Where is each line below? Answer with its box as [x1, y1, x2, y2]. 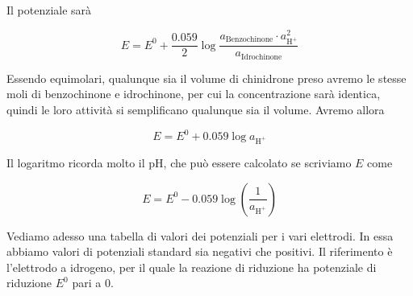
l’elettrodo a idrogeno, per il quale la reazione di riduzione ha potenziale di [6, 258, 377, 275]
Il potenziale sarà [6, 2, 92, 18]
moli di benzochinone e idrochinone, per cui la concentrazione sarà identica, [6, 85, 381, 102]
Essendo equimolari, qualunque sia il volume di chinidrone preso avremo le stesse [6, 69, 407, 86]
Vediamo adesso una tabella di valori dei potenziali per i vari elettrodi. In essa [6, 227, 394, 244]
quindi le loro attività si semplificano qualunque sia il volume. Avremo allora [6, 101, 385, 118]
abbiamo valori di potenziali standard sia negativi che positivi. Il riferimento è [6, 243, 393, 260]
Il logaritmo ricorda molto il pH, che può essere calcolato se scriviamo [6, 154, 352, 171]
